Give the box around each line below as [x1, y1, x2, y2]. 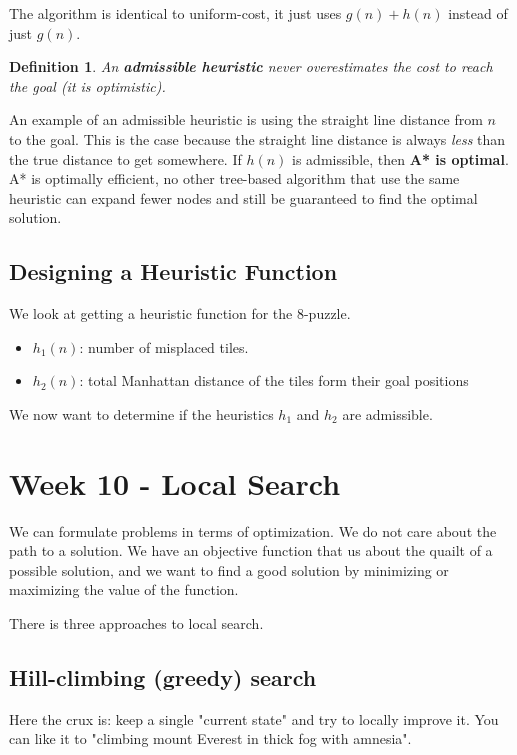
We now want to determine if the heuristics [9, 403, 274, 424]
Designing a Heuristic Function [9, 256, 338, 287]
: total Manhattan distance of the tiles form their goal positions [79, 370, 469, 391]
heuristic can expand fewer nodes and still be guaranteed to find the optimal [9, 187, 478, 208]
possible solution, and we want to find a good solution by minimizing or [9, 559, 449, 580]
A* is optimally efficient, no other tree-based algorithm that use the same [9, 168, 460, 189]
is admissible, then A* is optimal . [292, 148, 509, 169]
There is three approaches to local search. [9, 613, 264, 634]
